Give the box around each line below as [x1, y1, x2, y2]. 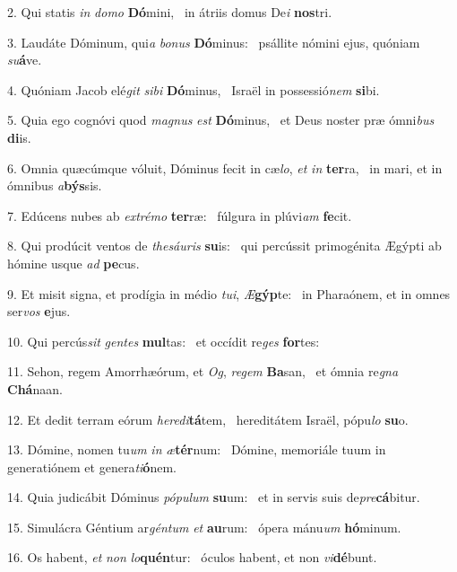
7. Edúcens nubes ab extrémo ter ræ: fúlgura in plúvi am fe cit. [7, 206, 352, 224]
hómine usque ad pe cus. [7, 253, 140, 272]
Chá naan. [7, 379, 63, 398]
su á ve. [7, 50, 42, 69]
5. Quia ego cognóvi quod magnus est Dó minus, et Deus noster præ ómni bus [7, 110, 435, 129]
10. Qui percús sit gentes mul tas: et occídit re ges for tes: [7, 331, 320, 350]
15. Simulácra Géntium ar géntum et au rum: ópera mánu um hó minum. [7, 517, 401, 536]
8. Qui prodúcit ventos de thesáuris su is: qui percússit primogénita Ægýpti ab [7, 236, 442, 255]
